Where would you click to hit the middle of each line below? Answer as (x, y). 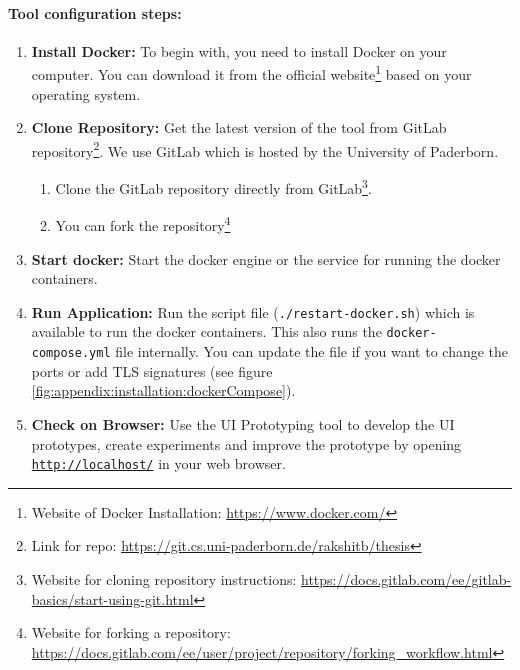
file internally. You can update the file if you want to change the (312, 351)
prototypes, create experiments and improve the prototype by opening (246, 443)
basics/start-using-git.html (112, 598)
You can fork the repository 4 (143, 223)
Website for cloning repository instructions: (164, 578)
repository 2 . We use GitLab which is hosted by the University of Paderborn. (265, 149)
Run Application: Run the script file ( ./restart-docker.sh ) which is (253, 311)
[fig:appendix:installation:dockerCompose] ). (163, 390)
